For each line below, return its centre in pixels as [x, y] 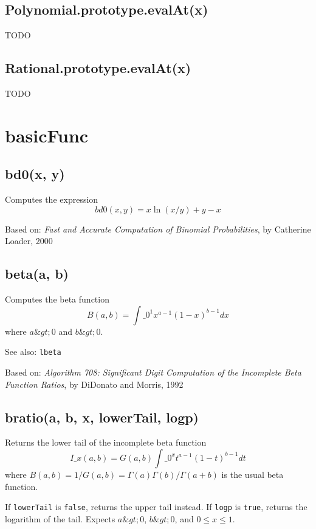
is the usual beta [252, 474]
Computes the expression [52, 199]
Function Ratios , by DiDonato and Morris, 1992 [94, 384]
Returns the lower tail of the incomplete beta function [106, 442]
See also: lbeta [33, 352]
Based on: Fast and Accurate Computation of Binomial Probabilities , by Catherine [158, 229]
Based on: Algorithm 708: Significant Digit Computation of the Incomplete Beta [153, 372]
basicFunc [47, 135]
